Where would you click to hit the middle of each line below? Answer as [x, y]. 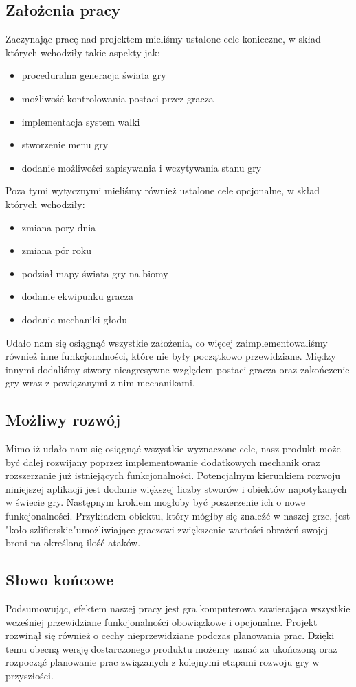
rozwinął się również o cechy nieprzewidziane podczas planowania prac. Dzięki [170, 635]
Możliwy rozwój [63, 420]
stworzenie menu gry [65, 144]
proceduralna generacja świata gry [94, 75]
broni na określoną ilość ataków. [73, 543]
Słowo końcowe [60, 580]
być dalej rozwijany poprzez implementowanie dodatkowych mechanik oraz [163, 462]
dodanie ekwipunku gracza [78, 296]
